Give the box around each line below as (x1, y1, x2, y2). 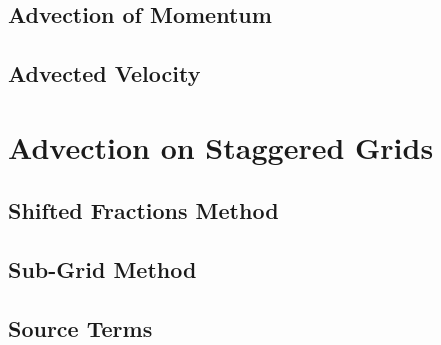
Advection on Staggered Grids (8, 126, 434, 167)
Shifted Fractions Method (8, 195, 279, 226)
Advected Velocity (8, 58, 201, 89)
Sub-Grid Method (8, 254, 197, 285)
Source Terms (8, 312, 153, 343)
